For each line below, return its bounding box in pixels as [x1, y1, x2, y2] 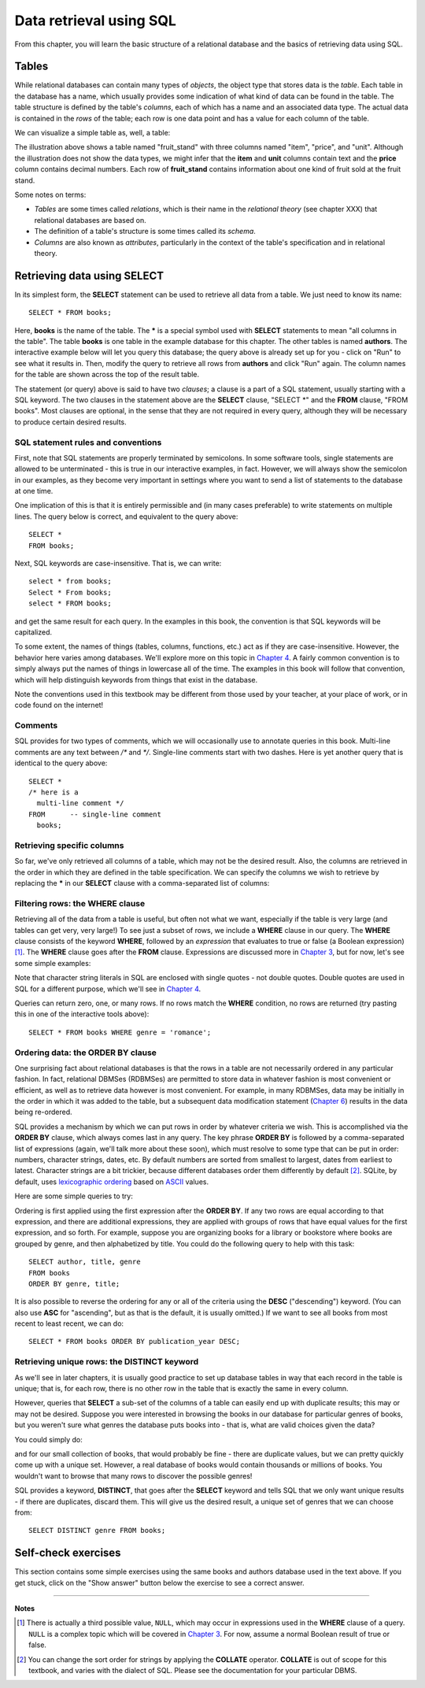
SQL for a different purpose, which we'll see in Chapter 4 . [14, 984, 201, 994]
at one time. [14, 487, 54, 496]
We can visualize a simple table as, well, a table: [14, 128, 171, 138]
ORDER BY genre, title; [28, 1279, 120, 1288]
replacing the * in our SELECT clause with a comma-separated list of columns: [14, 879, 270, 888]
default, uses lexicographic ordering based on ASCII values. [14, 1177, 209, 1186]
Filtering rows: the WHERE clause [14, 898, 146, 909]
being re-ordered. [14, 1107, 72, 1117]
